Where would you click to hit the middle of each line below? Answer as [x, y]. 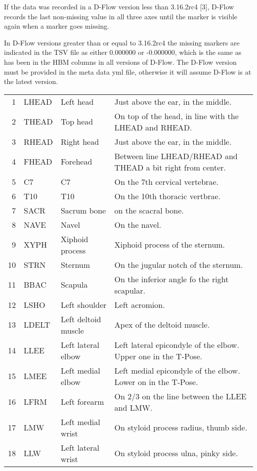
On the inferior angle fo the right [171, 279]
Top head [77, 122]
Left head [77, 101]
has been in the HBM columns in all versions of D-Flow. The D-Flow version [120, 62]
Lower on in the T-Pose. [156, 382]
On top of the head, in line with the [176, 116]
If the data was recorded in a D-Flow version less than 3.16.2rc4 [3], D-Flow [119, 6]
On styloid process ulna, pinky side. [176, 453]
